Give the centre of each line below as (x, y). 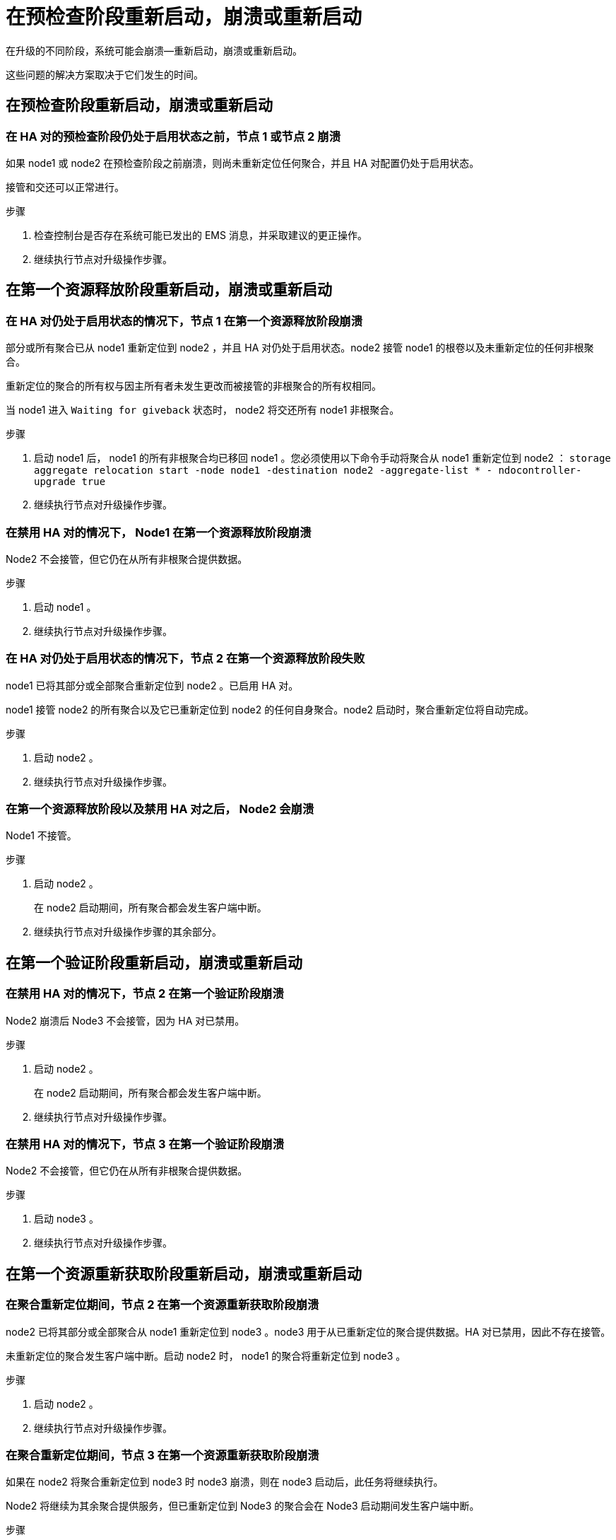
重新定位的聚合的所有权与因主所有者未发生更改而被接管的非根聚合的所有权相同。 (194, 386)
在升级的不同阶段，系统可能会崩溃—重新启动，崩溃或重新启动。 (154, 50)
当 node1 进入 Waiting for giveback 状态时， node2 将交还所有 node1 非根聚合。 (203, 410)
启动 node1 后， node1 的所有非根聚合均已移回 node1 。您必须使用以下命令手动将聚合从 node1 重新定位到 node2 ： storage (322, 458)
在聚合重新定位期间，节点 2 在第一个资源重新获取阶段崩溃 (162, 1305)
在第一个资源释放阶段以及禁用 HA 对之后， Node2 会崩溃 (160, 809)
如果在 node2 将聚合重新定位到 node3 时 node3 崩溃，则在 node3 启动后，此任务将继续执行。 (225, 1482)
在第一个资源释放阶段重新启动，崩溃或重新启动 (169, 290)
